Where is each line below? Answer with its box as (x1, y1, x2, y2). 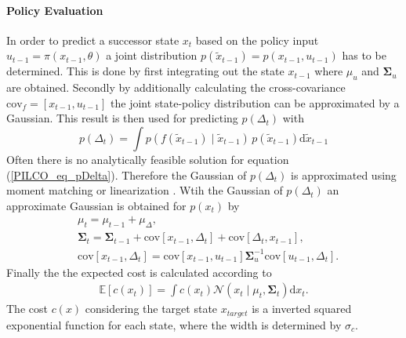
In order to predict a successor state (6, 31, 179, 48)
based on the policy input (195, 31, 319, 48)
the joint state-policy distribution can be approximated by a (111, 94, 400, 111)
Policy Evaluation (6, 2, 103, 18)
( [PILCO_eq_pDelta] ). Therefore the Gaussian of (6, 166, 247, 183)
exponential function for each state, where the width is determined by (6, 316, 342, 333)
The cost (6, 300, 48, 317)
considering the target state (85, 300, 218, 317)
